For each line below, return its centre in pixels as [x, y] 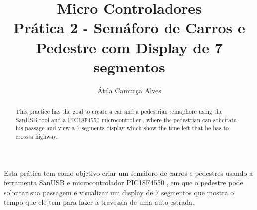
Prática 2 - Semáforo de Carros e [129, 28]
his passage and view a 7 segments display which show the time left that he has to [122, 128]
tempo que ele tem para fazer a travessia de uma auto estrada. [99, 202]
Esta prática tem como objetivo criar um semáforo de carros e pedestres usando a [128, 173]
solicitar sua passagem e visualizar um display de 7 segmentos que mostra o [119, 192]
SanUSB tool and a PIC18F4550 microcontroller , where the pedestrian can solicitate [126, 119]
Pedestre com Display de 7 [129, 47]
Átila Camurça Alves [129, 90]
